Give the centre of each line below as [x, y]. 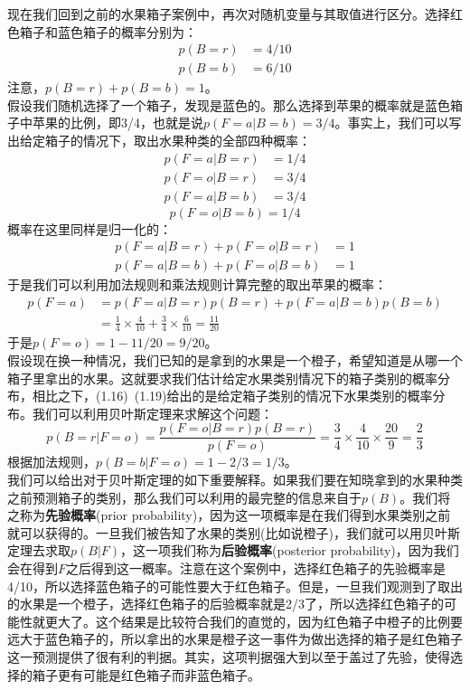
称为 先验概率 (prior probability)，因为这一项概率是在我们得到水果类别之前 [235, 515]
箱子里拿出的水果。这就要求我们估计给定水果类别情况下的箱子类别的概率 [222, 378]
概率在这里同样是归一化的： [89, 228]
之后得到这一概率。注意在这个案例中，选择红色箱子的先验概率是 [256, 567]
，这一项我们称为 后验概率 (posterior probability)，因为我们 [290, 550]
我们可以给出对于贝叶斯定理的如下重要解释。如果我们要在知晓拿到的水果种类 [235, 479]
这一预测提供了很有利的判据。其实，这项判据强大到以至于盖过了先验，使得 [229, 656]
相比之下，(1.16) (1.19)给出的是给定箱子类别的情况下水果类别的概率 [232, 396]
